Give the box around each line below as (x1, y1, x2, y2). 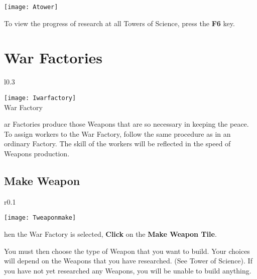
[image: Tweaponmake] (4, 214, 76, 222)
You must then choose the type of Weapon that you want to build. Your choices (4, 245, 250, 256)
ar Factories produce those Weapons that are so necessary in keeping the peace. (4, 119, 249, 129)
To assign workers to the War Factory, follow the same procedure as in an (4, 128, 231, 139)
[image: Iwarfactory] (4, 94, 76, 102)
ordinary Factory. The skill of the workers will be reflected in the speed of (4, 138, 231, 149)
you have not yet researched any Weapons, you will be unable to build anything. (4, 265, 251, 275)
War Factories (4, 47, 103, 68)
